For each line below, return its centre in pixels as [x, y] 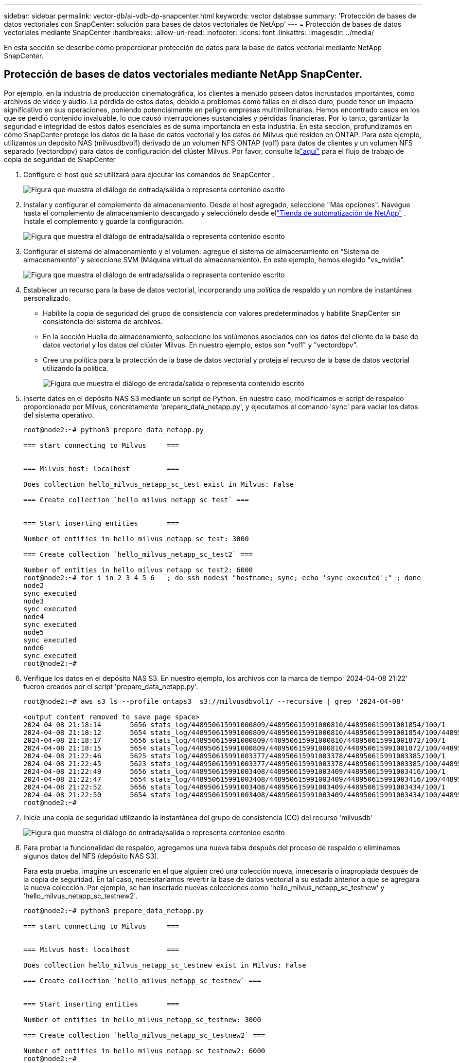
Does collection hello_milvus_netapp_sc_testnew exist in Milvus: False [165, 965]
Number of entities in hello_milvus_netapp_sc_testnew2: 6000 [144, 1051]
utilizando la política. [76, 368]
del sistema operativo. [59, 415]
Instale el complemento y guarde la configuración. [104, 221]
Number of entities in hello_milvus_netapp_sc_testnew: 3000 [142, 1019]
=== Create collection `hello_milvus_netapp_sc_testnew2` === [144, 1035]
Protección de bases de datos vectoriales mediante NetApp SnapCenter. [183, 74]
